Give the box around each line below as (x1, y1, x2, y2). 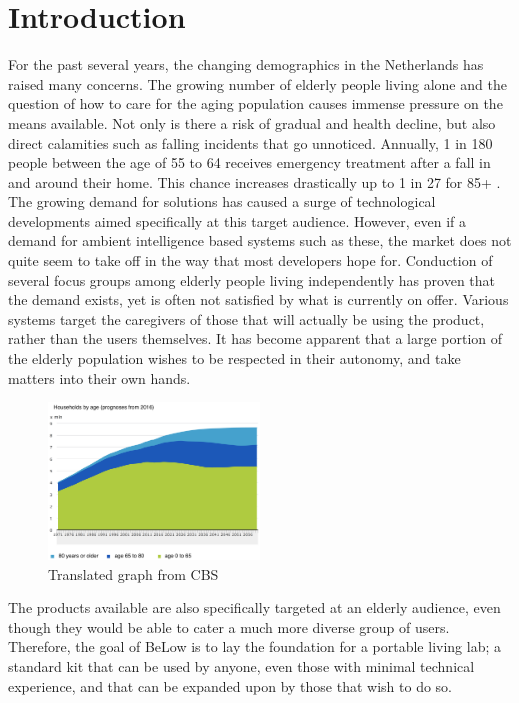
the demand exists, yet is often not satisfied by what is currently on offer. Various (8, 289, 509, 310)
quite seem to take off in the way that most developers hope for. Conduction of (8, 250, 493, 271)
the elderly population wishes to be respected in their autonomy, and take (8, 348, 461, 369)
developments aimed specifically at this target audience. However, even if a (8, 210, 466, 231)
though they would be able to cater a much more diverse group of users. (8, 616, 450, 637)
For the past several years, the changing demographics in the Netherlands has (8, 54, 484, 75)
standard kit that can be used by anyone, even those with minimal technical (8, 655, 475, 676)
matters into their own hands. (8, 367, 191, 388)
